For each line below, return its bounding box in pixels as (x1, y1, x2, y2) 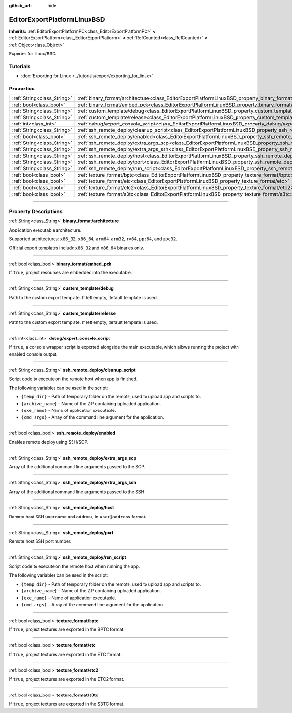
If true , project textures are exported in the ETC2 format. (9, 676, 124, 682)
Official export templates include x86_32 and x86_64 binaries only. (9, 245, 145, 250)
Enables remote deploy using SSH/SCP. (9, 439, 89, 445)
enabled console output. (9, 351, 58, 357)
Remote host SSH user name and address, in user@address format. (9, 514, 146, 519)
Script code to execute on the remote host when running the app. (9, 563, 140, 569)
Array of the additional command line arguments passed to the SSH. (9, 489, 146, 495)
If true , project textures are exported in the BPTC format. (9, 626, 125, 632)
